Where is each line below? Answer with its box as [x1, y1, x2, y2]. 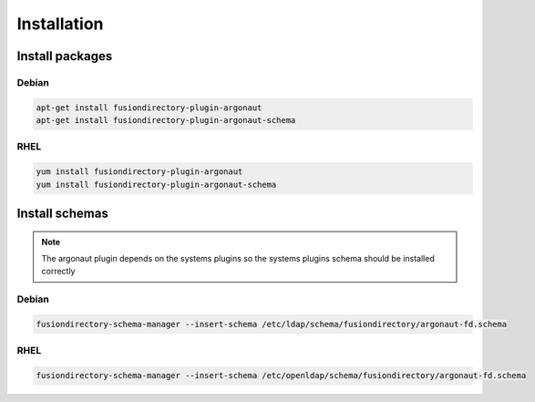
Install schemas [16, 206, 108, 222]
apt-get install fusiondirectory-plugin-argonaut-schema [36, 115, 296, 126]
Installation [16, 14, 104, 34]
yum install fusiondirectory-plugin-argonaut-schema [36, 179, 277, 190]
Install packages [16, 48, 113, 64]
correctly [41, 265, 76, 277]
